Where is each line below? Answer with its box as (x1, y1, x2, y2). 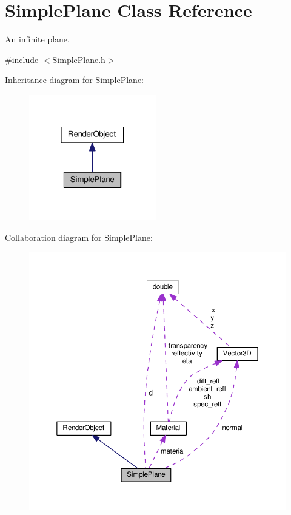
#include (5, 53, 39, 66)
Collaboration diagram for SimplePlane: (5, 231, 153, 243)
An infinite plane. (5, 33, 70, 45)
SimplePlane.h (52, 53, 105, 66)
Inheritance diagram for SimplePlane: (5, 73, 144, 86)
